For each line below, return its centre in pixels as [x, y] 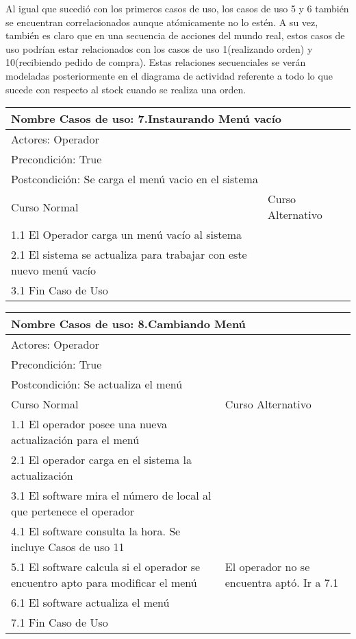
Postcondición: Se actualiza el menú [97, 384]
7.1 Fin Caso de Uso [60, 623]
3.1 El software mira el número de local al [111, 496]
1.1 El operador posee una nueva [89, 424]
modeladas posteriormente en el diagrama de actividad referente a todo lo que [169, 75]
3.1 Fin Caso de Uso [60, 290]
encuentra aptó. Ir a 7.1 [282, 583]
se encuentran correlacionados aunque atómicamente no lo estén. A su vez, [162, 22]
